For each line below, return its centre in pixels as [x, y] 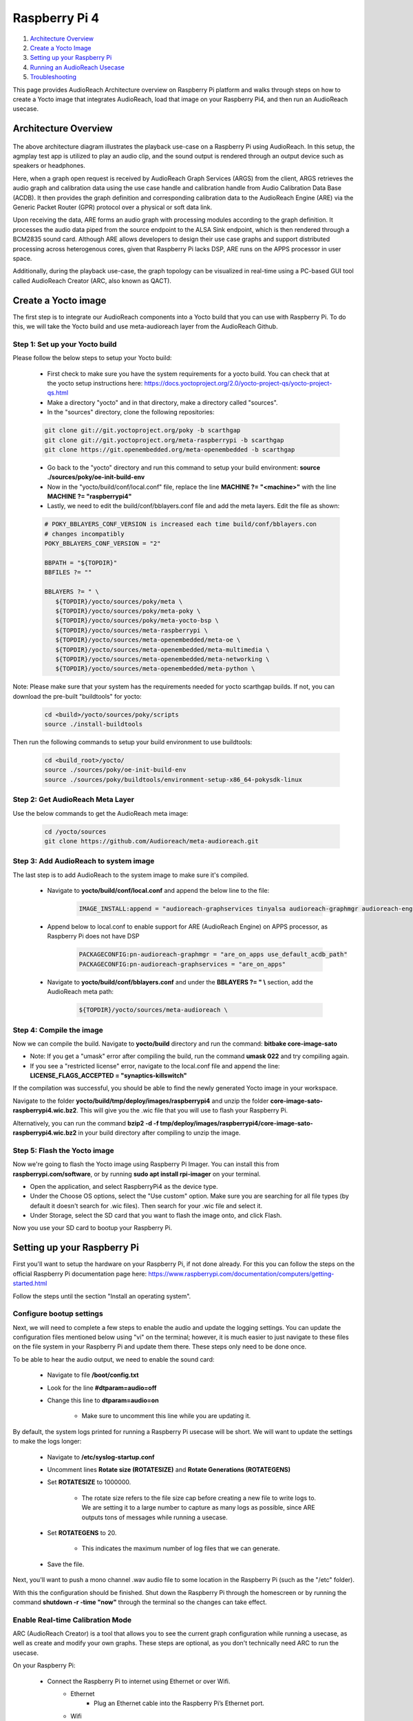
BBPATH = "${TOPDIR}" [81, 563]
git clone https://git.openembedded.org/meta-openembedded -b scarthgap [170, 450]
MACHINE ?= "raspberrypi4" [89, 496]
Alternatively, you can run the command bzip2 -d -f [86, 1123]
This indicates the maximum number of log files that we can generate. [181, 1548]
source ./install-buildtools [94, 724]
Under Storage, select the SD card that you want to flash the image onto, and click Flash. [156, 1216]
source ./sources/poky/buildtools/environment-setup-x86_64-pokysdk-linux [173, 779]
